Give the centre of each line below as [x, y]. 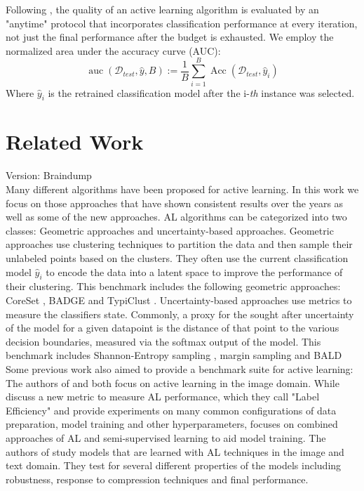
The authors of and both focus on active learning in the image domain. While [173, 382]
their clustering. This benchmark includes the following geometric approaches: [173, 286]
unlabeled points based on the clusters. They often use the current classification [177, 257]
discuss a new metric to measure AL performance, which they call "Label [163, 397]
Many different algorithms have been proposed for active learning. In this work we [182, 189]
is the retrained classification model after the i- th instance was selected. [201, 92]
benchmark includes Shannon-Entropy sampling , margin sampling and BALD [174, 355]
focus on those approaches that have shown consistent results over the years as [175, 203]
